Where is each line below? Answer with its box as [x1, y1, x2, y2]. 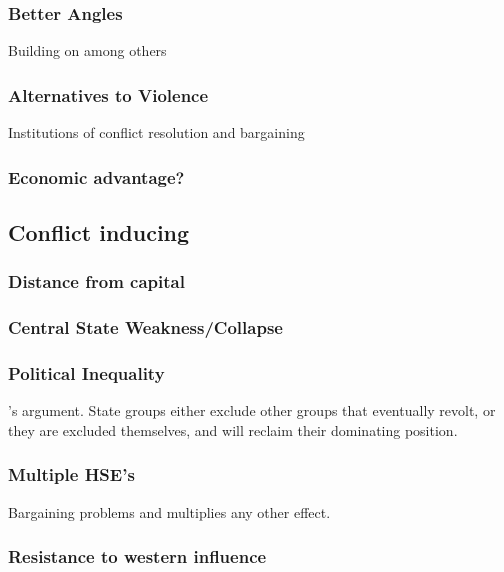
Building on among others [8, 40, 167, 61]
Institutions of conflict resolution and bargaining [8, 122, 305, 143]
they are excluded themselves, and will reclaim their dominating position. [8, 419, 458, 440]
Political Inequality [8, 360, 165, 385]
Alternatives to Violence [8, 82, 209, 107]
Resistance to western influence [8, 544, 267, 569]
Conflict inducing [8, 216, 190, 247]
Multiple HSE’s [8, 462, 135, 487]
